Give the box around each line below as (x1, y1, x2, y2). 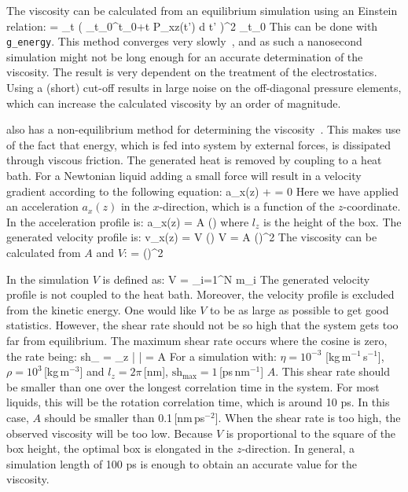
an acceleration (6, 198, 79, 215)
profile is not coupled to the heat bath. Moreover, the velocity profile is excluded (6, 286, 395, 303)
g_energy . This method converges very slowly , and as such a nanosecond (6, 33, 362, 50)
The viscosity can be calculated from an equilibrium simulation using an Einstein (6, 2, 398, 18)
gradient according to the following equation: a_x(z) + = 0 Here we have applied (6, 182, 399, 199)
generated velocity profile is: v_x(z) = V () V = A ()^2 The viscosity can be (6, 229, 377, 245)
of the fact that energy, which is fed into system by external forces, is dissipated (6, 136, 391, 152)
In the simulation (6, 270, 90, 287)
